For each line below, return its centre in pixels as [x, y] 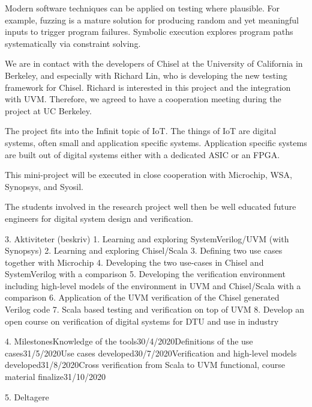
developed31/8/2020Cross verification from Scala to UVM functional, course [145, 365]
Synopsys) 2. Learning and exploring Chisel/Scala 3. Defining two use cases [144, 250]
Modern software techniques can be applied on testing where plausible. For [142, 8]
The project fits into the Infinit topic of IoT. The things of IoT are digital [141, 131]
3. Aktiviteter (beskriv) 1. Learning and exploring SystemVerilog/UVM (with [147, 238]
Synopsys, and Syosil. [44, 186]
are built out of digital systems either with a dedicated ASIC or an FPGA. [142, 154]
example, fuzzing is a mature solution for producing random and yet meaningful [152, 20]
